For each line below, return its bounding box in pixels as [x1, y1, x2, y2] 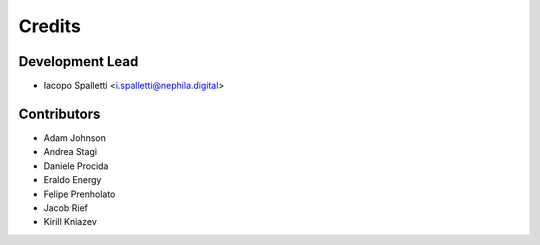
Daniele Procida [43, 160, 109, 172]
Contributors [18, 105, 101, 122]
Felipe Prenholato [43, 188, 116, 200]
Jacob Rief [43, 201, 89, 214]
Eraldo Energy [43, 174, 102, 186]
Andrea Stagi [43, 146, 98, 158]
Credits [18, 15, 82, 37]
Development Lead [18, 53, 139, 70]
